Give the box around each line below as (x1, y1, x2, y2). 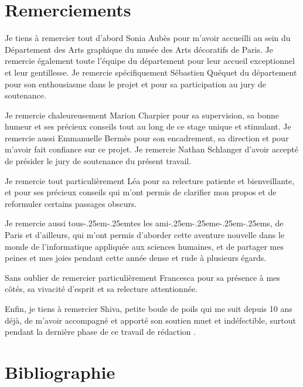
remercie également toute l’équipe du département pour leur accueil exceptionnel (5, 55, 295, 67)
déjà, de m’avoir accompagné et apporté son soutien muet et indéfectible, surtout (5, 314, 296, 326)
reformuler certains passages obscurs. (5, 197, 137, 209)
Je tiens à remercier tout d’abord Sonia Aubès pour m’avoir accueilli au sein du (5, 32, 291, 44)
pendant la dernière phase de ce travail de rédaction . (5, 325, 196, 338)
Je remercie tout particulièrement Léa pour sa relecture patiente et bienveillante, (5, 174, 295, 186)
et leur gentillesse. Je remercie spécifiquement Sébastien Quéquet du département (5, 66, 297, 78)
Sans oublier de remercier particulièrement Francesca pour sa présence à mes (5, 271, 280, 283)
